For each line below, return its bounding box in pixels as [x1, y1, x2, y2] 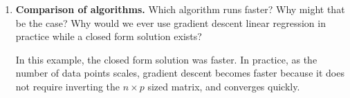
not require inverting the [15, 79, 120, 93]
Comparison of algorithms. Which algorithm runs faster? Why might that [15, 2, 345, 16]
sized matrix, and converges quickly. [147, 79, 300, 93]
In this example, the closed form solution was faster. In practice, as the [15, 52, 317, 66]
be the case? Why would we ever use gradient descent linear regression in [15, 15, 326, 30]
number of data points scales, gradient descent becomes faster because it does [15, 66, 344, 80]
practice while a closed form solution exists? [15, 29, 202, 43]
